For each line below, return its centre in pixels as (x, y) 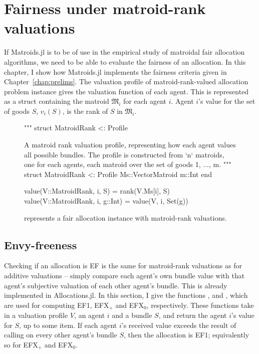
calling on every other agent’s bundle (61, 335)
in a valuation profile (36, 315)
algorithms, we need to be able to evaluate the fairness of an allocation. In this (125, 61)
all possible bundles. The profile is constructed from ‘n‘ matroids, (124, 154)
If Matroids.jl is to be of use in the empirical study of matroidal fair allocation (124, 52)
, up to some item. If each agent (68, 325)
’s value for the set (227, 101)
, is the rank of (85, 111)
